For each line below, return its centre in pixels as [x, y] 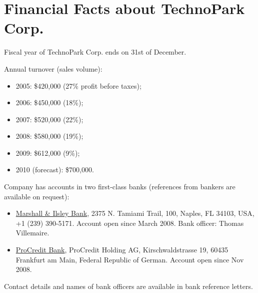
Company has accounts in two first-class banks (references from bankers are [120, 187]
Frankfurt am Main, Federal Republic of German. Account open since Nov [130, 259]
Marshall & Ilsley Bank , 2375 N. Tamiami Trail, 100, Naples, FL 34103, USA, [135, 213]
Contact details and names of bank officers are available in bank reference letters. [128, 286]
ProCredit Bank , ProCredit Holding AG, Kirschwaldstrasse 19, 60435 [122, 250]
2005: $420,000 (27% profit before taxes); [78, 85]
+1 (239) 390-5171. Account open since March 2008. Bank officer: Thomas [130, 223]
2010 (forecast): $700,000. [55, 170]
